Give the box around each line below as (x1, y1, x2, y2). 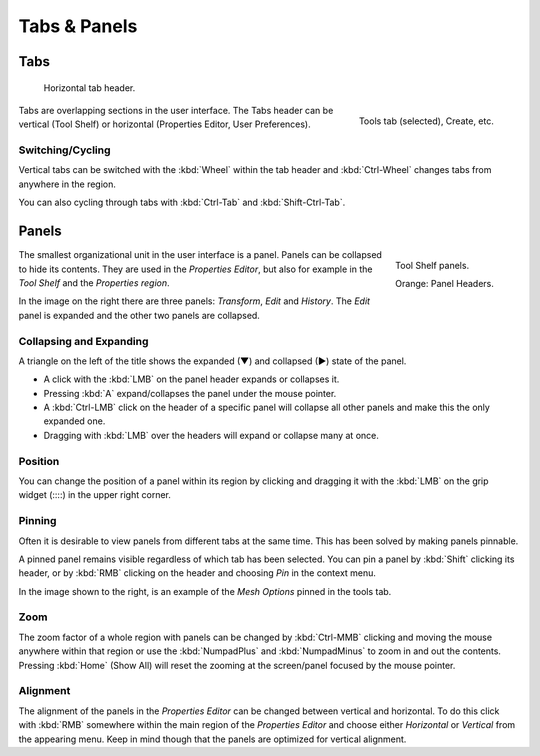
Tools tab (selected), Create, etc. (358, 115, 494, 127)
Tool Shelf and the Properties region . (18, 276, 170, 289)
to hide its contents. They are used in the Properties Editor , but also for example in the (18, 263, 373, 275)
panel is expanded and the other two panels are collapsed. (18, 309, 260, 321)
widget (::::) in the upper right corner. (18, 489, 172, 501)
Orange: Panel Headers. (395, 278, 494, 290)
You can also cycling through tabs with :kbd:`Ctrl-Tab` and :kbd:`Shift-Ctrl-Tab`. (18, 196, 346, 209)
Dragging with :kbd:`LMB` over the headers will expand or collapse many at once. (43, 429, 379, 441)
